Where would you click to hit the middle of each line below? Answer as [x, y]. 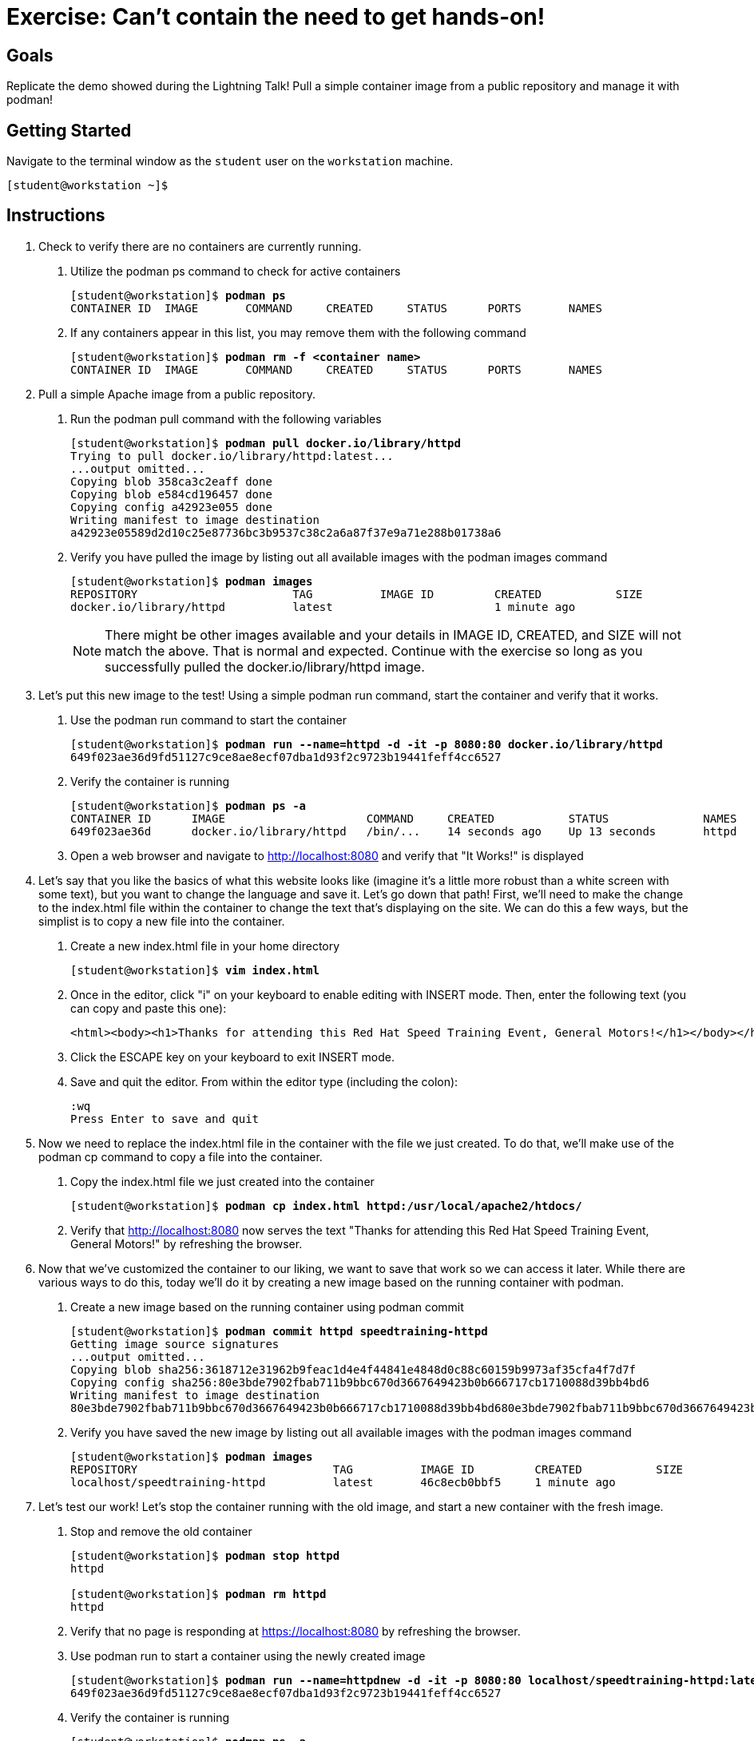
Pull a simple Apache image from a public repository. [177, 394]
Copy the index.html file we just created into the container [222, 1181]
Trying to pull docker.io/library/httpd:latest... [232, 456]
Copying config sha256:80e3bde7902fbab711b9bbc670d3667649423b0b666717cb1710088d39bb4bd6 [360, 1382]
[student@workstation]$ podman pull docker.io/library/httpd [266, 443]
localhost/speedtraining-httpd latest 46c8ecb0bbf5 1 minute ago [343, 1482]
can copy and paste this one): [149, 1008]
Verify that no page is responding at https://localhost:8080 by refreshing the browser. [296, 1631]
